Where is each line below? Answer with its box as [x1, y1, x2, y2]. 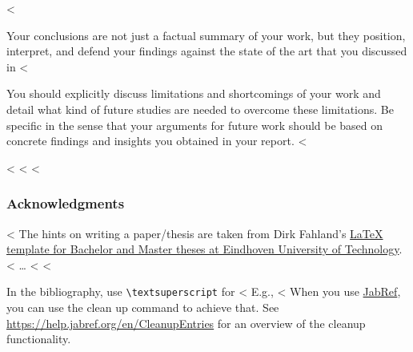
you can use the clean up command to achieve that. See [6, 299, 279, 315]
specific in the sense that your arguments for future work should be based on [6, 116, 383, 133]
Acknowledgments [6, 193, 125, 213]
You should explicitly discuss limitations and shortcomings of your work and [6, 85, 381, 102]
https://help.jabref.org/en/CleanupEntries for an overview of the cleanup [6, 314, 366, 331]
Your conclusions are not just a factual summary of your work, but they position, [6, 26, 406, 43]
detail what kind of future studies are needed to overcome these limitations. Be [6, 100, 394, 117]
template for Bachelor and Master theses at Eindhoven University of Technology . [6, 241, 403, 257]
